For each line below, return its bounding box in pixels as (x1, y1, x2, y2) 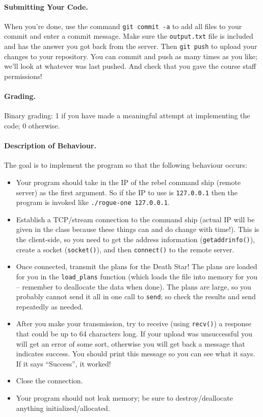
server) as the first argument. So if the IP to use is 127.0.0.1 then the (16, 187, 238, 197)
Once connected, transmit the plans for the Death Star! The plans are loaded (16, 261, 257, 272)
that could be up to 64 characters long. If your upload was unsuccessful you (16, 328, 253, 339)
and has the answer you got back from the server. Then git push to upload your (4, 41, 257, 51)
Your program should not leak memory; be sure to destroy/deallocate (16, 393, 233, 403)
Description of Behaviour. (4, 140, 96, 151)
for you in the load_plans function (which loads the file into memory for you (16, 271, 257, 281)
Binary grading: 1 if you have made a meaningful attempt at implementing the (4, 110, 250, 121)
